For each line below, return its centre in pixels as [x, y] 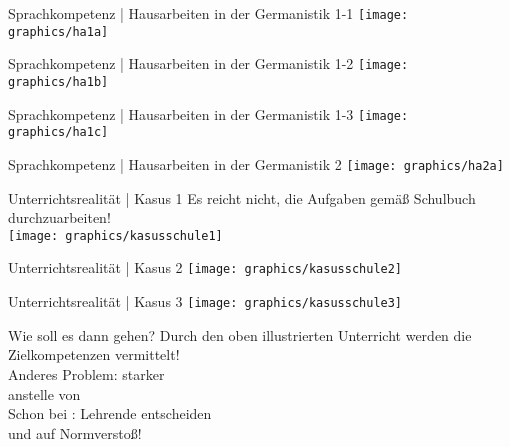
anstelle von [44, 393]
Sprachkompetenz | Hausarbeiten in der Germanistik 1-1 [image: [208, 13]
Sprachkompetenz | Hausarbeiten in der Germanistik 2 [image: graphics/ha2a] [256, 163]
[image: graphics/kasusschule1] [115, 235]
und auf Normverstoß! [75, 432]
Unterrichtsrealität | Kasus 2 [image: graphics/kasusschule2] [205, 267]
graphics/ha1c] [58, 132]
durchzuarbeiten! [59, 217]
